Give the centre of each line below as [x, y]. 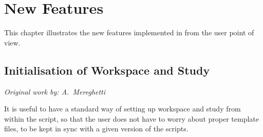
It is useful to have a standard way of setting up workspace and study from [123, 109]
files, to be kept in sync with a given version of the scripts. [96, 129]
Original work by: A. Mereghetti [55, 91]
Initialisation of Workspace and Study [107, 70]
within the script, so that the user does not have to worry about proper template [131, 118]
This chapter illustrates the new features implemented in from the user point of [129, 32]
